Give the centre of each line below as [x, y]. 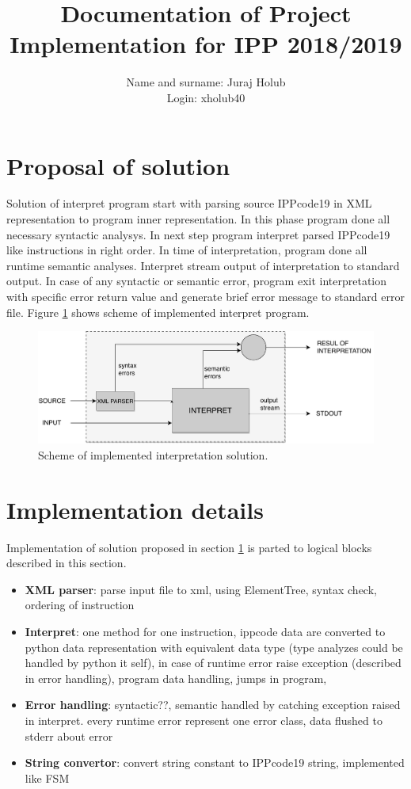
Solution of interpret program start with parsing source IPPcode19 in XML [189, 203]
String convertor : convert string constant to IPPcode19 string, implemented [215, 762]
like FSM [47, 778]
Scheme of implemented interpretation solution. [153, 454]
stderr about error [69, 736]
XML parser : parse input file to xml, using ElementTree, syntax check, [201, 589]
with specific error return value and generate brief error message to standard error [205, 296]
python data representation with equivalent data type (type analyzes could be [214, 647]
